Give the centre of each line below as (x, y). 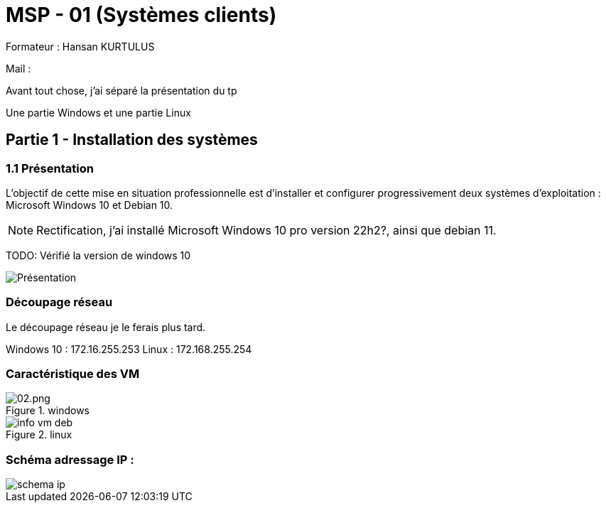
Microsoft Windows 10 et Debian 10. (90, 205)
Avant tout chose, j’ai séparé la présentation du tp (121, 90)
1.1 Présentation (50, 168)
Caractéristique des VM (73, 374)
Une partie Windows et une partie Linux (98, 112)
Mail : (18, 68)
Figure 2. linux (39, 435)
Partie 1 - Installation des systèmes (132, 140)
